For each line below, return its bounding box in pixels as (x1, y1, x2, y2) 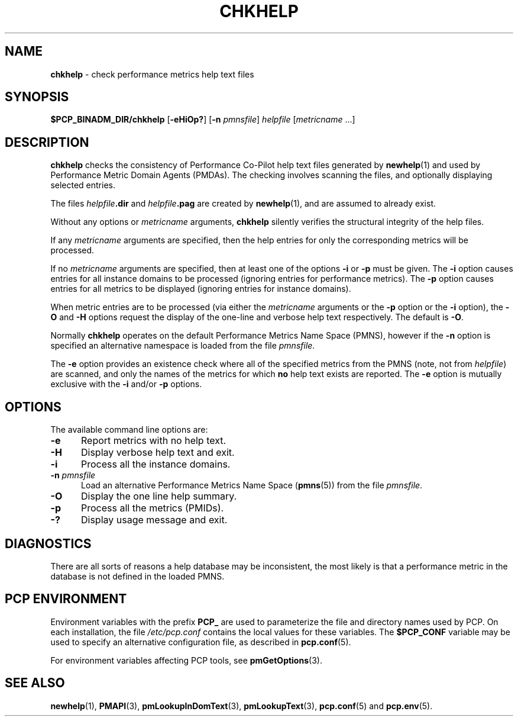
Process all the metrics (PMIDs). (80, 502, 224, 514)
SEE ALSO (5, 675, 65, 691)
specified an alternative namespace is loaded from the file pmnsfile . (50, 340, 315, 351)
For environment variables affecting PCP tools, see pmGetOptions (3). (50, 655, 322, 665)
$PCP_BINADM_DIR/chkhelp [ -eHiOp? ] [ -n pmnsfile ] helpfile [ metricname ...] (50, 114, 355, 125)
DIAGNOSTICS (5, 536, 92, 551)
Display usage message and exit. (80, 514, 228, 526)
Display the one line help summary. (80, 490, 237, 503)
